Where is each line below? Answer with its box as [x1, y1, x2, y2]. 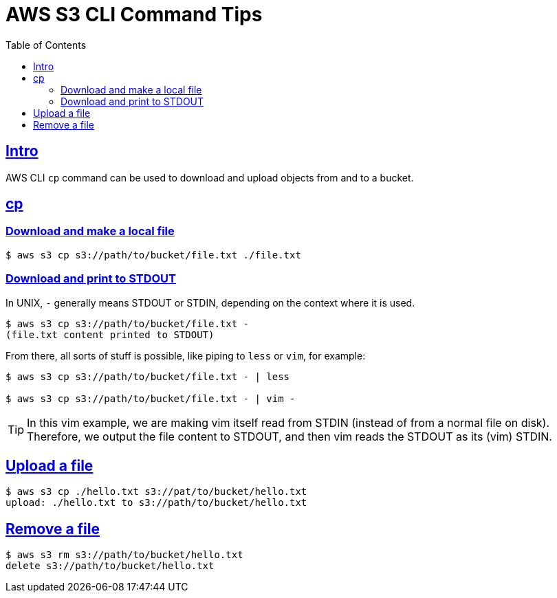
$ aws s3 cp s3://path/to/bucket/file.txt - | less [6, 370, 290, 382]
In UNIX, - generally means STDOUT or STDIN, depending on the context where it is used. [6, 296, 415, 309]
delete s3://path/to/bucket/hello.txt [6, 560, 215, 572]
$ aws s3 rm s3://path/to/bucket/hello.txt [6, 549, 243, 561]
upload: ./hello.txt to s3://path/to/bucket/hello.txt [6, 497, 307, 509]
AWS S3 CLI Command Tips [6, 3, 263, 26]
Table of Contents [6, 38, 87, 51]
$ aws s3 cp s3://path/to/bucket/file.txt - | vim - [6, 392, 296, 404]
